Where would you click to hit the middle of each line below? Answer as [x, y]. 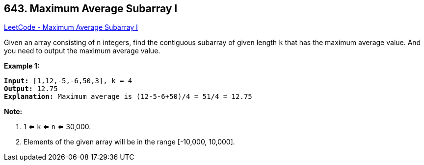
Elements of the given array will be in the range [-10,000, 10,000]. [129, 142]
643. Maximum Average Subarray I [91, 9]
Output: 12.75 [31, 89]
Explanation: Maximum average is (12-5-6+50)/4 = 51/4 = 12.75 [128, 97]
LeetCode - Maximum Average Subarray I [71, 27]
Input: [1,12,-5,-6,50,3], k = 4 [68, 81]
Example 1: [22, 66]
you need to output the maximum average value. [82, 51]
